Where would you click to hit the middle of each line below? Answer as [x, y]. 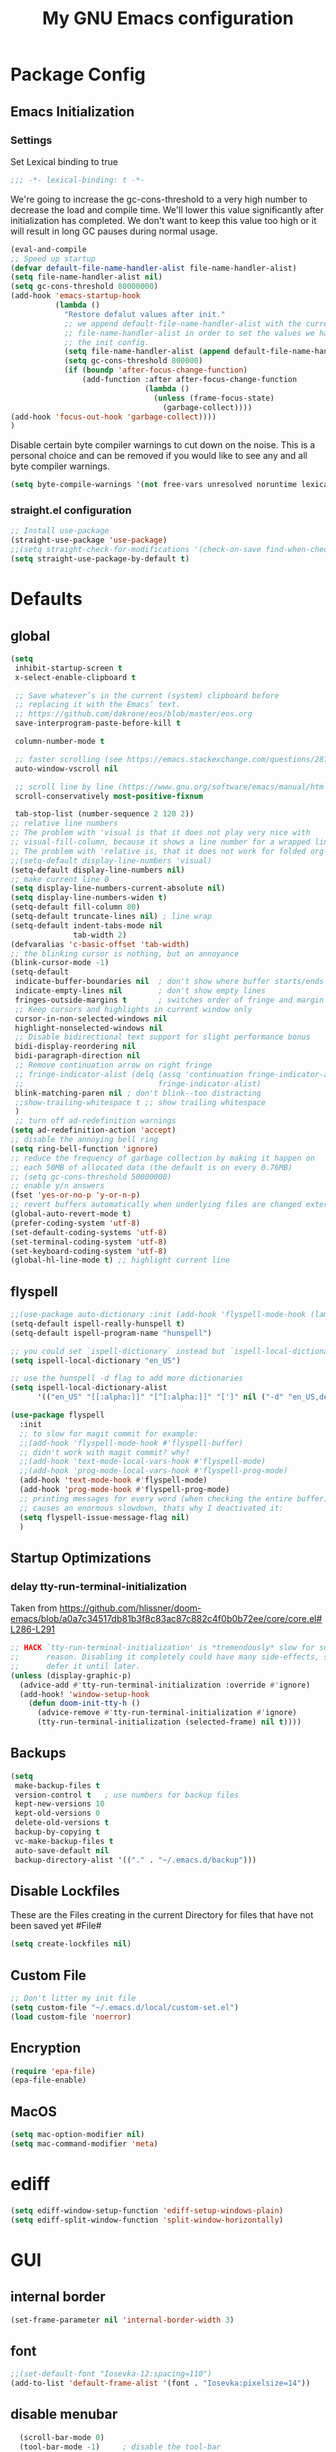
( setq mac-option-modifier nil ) [77, 2135]
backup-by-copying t [57, 1832]
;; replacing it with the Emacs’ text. [98, 705]
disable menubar [64, 2414]
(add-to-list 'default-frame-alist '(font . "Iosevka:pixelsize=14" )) [160, 2383]
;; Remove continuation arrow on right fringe [113, 1065]
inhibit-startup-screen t [68, 668]
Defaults [46, 599]
